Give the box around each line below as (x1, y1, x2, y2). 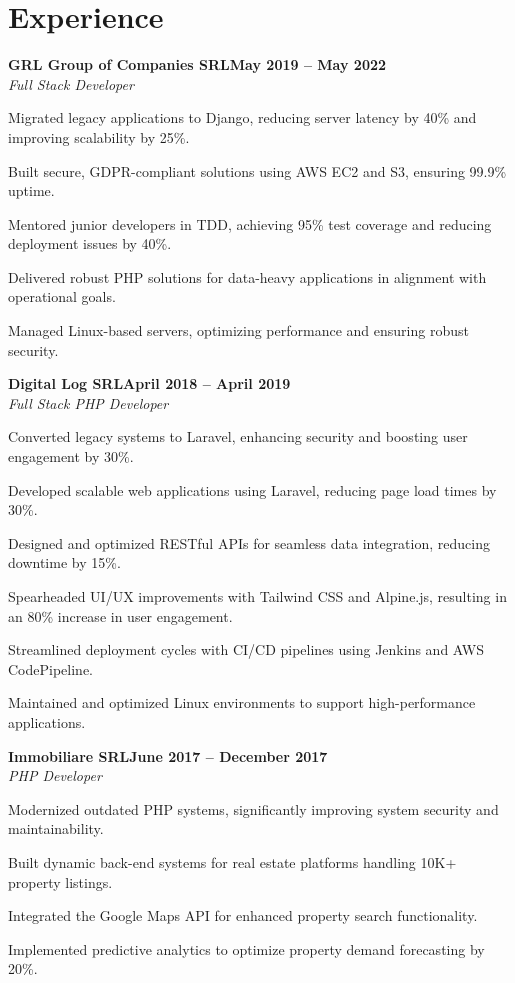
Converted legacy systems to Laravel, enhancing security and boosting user (8, 426, 468, 447)
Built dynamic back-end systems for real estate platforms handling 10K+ (8, 851, 457, 872)
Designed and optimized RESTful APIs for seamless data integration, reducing (8, 532, 490, 553)
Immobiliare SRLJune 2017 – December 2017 (8, 745, 328, 766)
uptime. (8, 180, 55, 201)
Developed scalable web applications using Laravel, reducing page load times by (8, 479, 497, 500)
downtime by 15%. (8, 552, 121, 573)
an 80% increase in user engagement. (8, 605, 233, 626)
